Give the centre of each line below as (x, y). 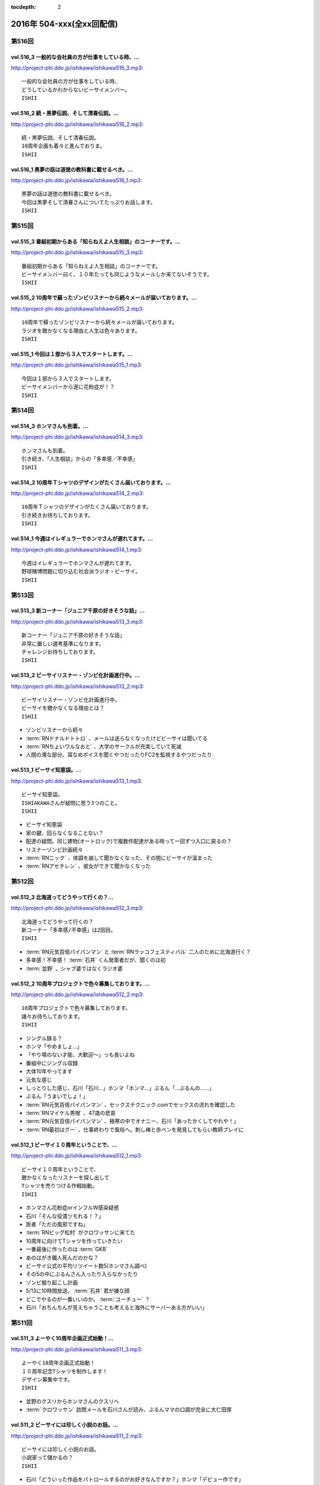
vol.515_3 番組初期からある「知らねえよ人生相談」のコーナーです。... (96, 241)
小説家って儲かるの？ (47, 1458)
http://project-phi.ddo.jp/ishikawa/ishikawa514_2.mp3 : (78, 494)
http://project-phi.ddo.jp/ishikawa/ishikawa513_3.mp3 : (77, 621)
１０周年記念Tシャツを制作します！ (65, 1371)
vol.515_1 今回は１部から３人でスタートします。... (72, 354)
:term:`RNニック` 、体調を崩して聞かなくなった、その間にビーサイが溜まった (119, 858)
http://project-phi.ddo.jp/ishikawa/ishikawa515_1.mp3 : (76, 365)
